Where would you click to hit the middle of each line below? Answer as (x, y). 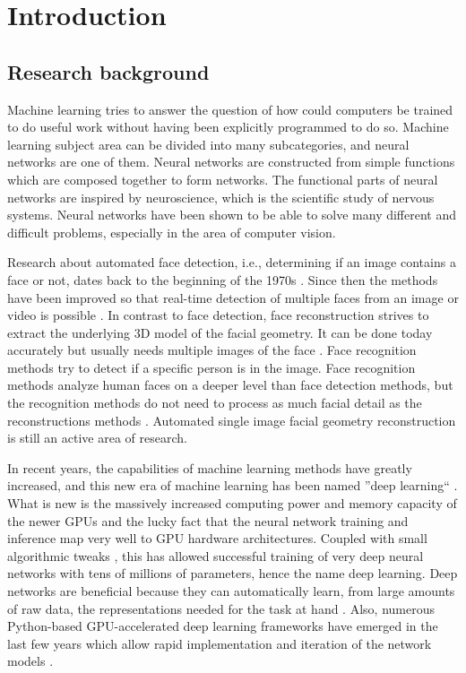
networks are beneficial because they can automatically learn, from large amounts (231, 591)
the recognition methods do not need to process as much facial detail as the (215, 403)
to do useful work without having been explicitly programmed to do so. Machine (228, 127)
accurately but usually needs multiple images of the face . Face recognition (212, 350)
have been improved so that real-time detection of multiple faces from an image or (233, 297)
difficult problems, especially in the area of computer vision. (172, 232)
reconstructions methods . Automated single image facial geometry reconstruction (232, 420)
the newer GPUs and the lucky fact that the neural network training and (208, 520)
